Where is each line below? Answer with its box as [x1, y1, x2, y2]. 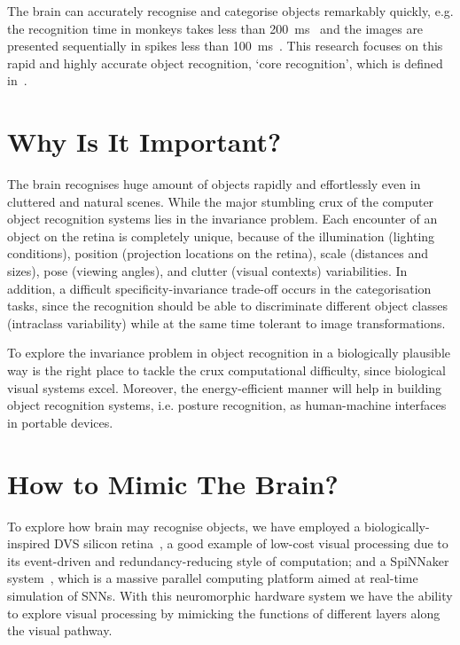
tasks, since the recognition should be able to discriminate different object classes [7, 296, 448, 315]
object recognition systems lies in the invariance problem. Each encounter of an [7, 209, 438, 228]
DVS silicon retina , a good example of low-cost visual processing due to [54, 534, 448, 553]
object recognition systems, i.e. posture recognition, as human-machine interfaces [7, 396, 447, 414]
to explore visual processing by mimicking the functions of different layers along [7, 603, 441, 622]
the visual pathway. [7, 621, 113, 640]
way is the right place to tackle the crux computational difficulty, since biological [7, 361, 446, 380]
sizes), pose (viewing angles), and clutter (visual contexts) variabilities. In [7, 262, 408, 280]
